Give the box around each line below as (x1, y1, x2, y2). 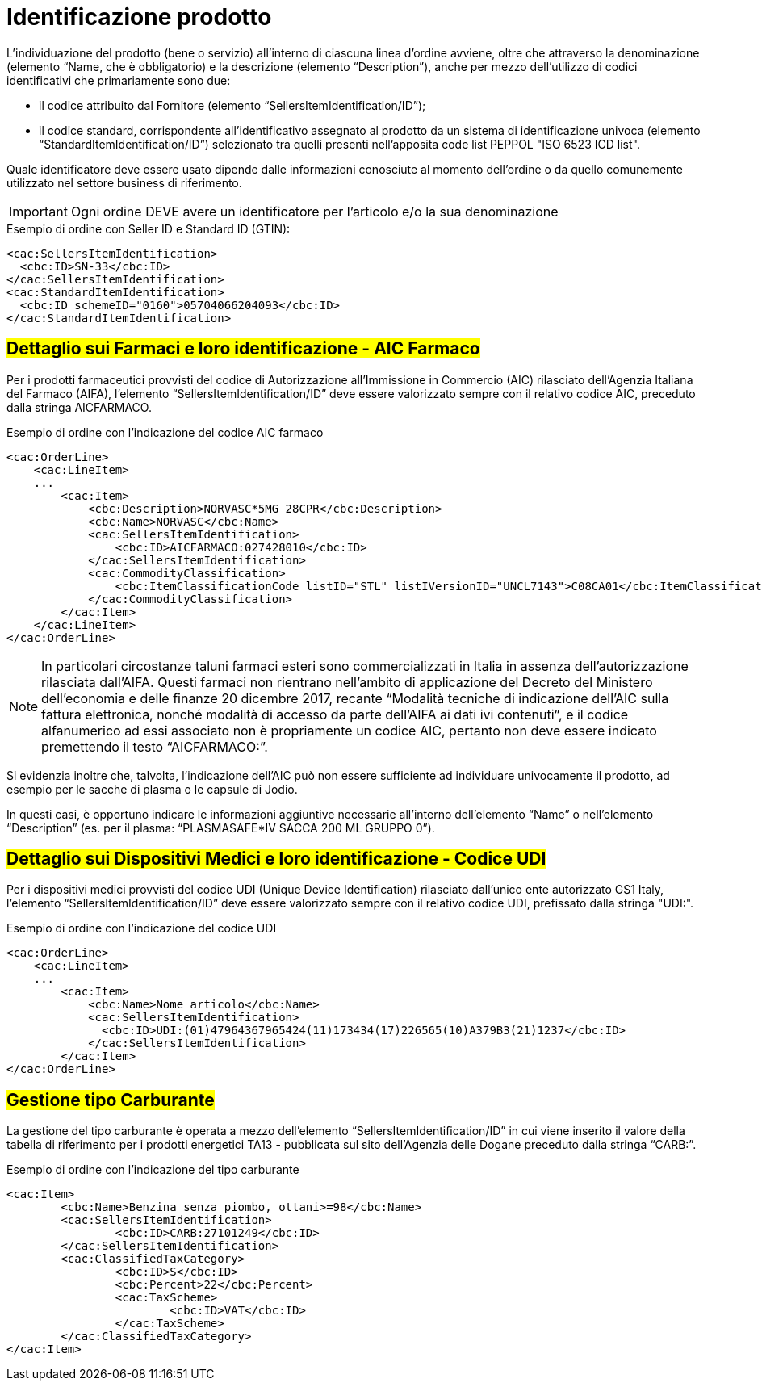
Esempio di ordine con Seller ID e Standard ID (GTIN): (6, 221, 291, 236)
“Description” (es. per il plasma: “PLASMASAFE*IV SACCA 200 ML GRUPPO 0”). (6, 820, 435, 835)
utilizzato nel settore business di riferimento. (6, 175, 242, 190)
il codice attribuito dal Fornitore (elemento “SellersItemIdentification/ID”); (39, 98, 426, 112)
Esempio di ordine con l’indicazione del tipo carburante (6, 1163, 299, 1177)
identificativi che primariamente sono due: (6, 73, 231, 87)
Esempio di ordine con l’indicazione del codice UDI (6, 921, 277, 936)
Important (9, 203, 68, 220)
